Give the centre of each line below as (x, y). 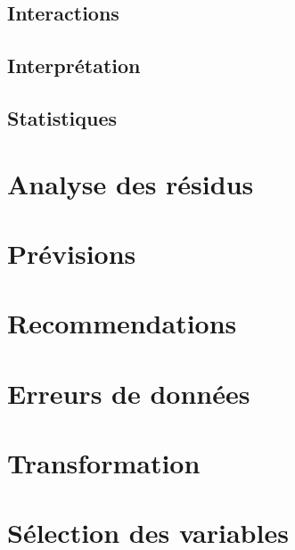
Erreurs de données (129, 393)
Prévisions (72, 253)
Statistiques (62, 117)
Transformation (104, 463)
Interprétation (74, 66)
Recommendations (122, 323)
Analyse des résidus (131, 183)
